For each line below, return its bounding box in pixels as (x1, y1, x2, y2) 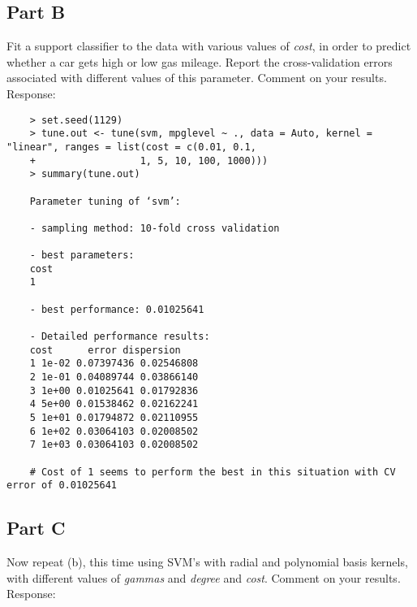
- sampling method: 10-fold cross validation (29, 222, 280, 234)
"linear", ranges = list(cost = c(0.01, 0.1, (6, 141, 256, 153)
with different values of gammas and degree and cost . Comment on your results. (6, 569, 401, 586)
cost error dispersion (29, 344, 181, 356)
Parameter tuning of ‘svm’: (29, 195, 181, 207)
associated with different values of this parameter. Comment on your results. (6, 69, 387, 86)
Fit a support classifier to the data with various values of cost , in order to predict (6, 37, 411, 54)
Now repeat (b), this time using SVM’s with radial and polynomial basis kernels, (6, 553, 408, 570)
